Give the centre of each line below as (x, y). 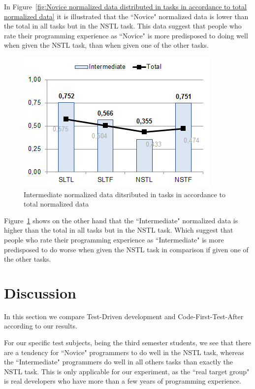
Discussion (40, 292)
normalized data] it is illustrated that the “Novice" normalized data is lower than (126, 16)
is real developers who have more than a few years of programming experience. (123, 381)
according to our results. (41, 326)
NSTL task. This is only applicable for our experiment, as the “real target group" (127, 371)
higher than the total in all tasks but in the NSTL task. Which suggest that (119, 230)
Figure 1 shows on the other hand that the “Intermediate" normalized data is (121, 220)
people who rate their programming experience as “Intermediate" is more (114, 239)
